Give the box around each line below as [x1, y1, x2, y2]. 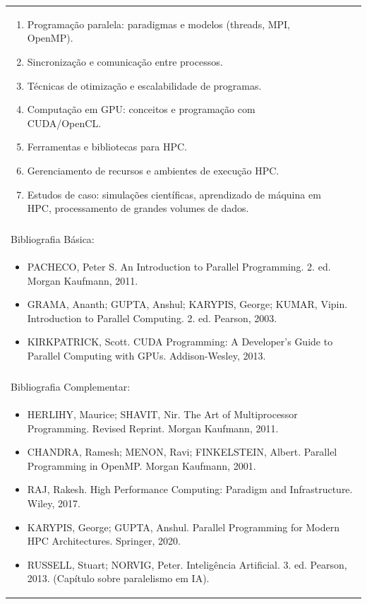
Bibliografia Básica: [11, 232, 95, 247]
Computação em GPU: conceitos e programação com [27, 102, 255, 117]
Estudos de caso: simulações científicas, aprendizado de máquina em [27, 186, 321, 201]
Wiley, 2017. [27, 495, 80, 510]
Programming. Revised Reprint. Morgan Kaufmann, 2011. [27, 420, 279, 435]
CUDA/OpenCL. [27, 115, 102, 130]
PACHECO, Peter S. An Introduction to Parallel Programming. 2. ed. [27, 259, 331, 274]
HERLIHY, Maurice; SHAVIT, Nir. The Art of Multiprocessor [27, 406, 298, 421]
